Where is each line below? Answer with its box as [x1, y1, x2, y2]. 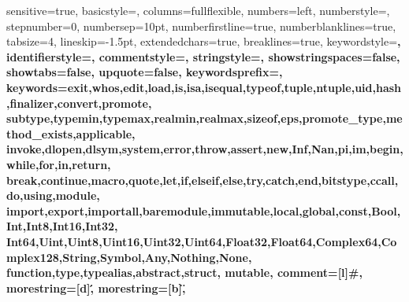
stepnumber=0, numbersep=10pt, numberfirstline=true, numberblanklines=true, [6, 17, 396, 34]
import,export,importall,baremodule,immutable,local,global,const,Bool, [6, 202, 401, 219]
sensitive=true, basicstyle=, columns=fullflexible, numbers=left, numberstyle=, [6, 2, 390, 18]
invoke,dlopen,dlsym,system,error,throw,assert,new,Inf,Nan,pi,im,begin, [6, 141, 403, 157]
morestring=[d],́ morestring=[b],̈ [6, 279, 186, 296]
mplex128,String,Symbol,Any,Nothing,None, [6, 249, 252, 265]
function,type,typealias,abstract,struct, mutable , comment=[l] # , [6, 264, 363, 281]
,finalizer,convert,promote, [6, 94, 152, 111]
